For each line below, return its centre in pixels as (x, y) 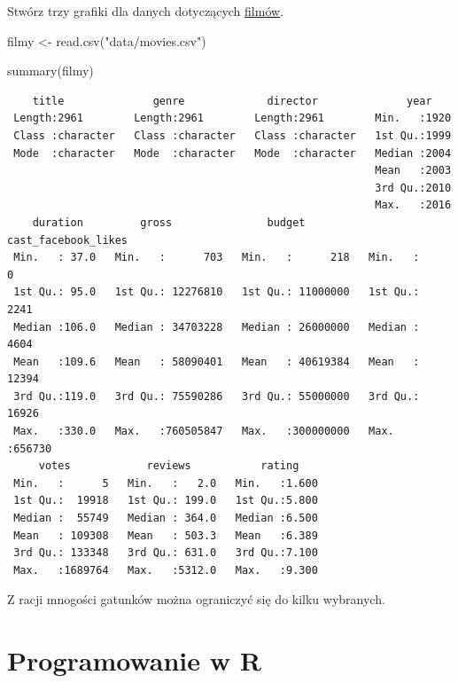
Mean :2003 (413, 171)
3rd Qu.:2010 (413, 188)
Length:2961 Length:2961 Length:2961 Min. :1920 (233, 118)
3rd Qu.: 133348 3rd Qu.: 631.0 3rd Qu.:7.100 (166, 553)
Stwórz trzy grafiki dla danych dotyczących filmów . (146, 11)
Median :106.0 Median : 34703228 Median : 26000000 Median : (217, 327)
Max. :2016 (413, 205)
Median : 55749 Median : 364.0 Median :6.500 (166, 518)
